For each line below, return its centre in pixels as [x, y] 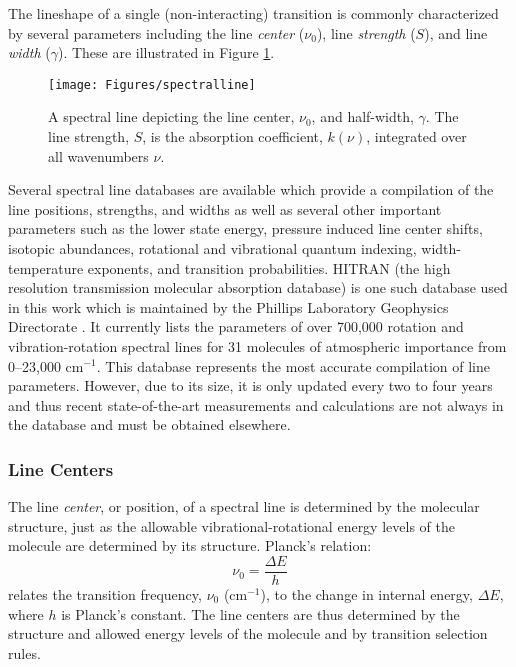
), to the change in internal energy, [366, 594]
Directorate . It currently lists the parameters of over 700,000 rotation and [236, 326]
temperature [46, 267]
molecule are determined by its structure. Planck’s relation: [190, 545]
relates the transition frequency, [105, 594]
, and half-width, [362, 116]
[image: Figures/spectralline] [152, 84]
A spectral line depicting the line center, [171, 116]
